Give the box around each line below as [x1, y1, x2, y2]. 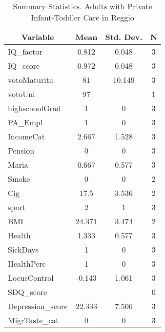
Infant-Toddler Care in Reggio [31, 12, 134, 23]
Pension [8, 145, 35, 156]
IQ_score [8, 60, 40, 71]
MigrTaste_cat [8, 314, 59, 326]
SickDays [8, 244, 39, 255]
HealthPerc [8, 258, 46, 269]
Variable [21, 31, 54, 42]
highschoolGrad [8, 102, 61, 114]
